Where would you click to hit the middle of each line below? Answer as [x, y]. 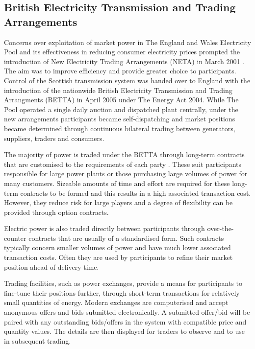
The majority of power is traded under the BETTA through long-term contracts [124, 154]
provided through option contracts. [56, 212]
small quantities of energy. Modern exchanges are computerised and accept [116, 302]
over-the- [220, 228]
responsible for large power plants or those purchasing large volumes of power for [126, 174]
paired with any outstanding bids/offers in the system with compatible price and [125, 321]
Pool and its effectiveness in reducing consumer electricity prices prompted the [122, 52]
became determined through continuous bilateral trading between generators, [120, 128]
